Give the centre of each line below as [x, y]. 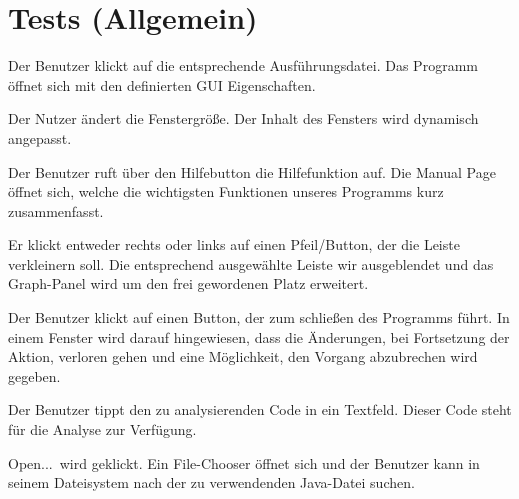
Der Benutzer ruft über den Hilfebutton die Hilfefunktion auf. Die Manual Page [252, 171]
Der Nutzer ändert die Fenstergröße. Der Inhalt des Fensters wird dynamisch [243, 118]
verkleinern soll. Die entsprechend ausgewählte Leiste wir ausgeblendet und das [251, 263]
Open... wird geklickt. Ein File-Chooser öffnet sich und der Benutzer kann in [244, 462]
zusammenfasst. [56, 210]
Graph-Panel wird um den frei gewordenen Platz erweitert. [188, 283]
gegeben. [34, 375]
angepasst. [40, 137]
